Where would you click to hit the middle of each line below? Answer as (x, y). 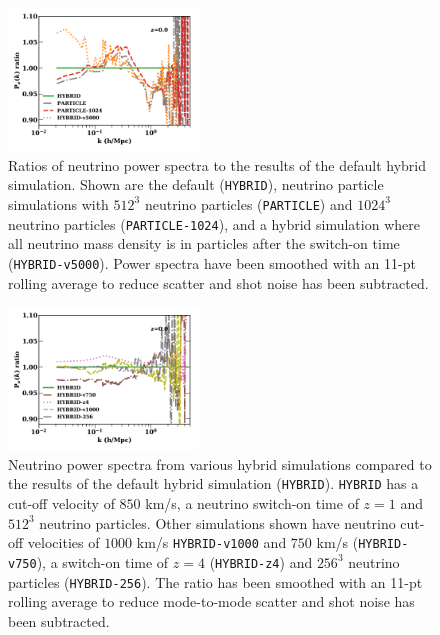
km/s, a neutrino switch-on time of (252, 503)
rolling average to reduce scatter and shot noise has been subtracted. (218, 282)
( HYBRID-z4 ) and (261, 561)
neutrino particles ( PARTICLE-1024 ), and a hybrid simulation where (214, 223)
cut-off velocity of (61, 503)
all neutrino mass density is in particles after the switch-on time (204, 243)
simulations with (58, 203)
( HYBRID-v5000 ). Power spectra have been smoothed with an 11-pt (212, 262)
